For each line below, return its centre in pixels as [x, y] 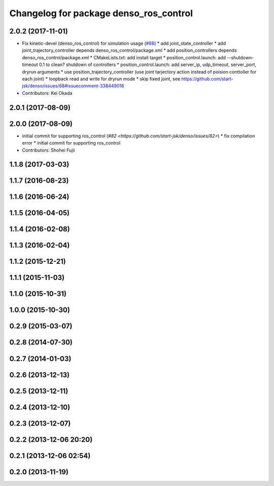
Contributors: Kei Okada [47, 93]
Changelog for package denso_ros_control [101, 13]
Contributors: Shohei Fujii [49, 150]
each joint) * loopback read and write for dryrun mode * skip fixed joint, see [101, 79]
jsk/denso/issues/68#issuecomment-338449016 [73, 86]
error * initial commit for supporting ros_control [71, 143]
